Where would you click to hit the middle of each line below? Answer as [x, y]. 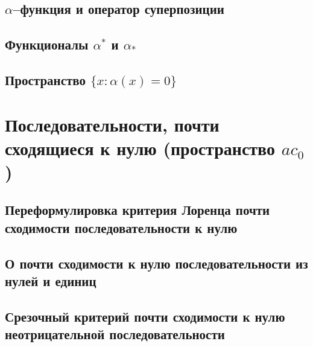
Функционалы [47, 44]
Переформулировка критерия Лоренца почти [138, 210]
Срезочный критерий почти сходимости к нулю [145, 316]
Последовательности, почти [112, 124]
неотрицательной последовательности [115, 334]
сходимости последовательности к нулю [121, 227]
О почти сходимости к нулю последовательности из [156, 263]
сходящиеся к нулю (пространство [140, 148]
